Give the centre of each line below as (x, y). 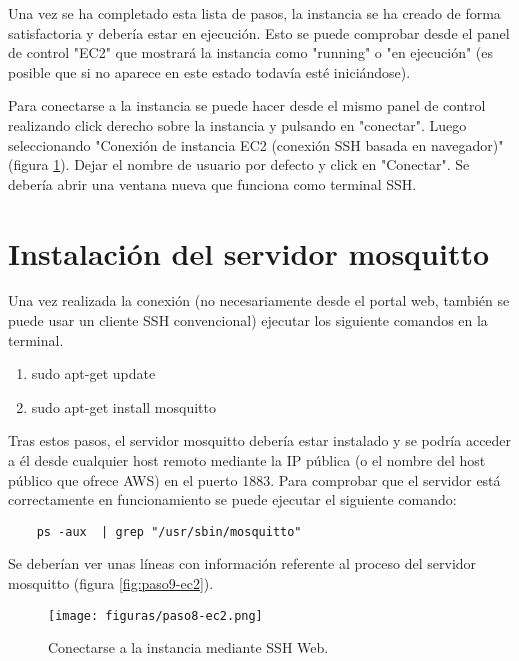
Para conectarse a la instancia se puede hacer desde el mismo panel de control (247, 105)
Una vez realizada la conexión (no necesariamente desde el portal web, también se (259, 300)
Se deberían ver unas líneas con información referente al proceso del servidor (242, 563)
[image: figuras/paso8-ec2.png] (155, 615)
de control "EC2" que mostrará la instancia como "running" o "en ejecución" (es (251, 52)
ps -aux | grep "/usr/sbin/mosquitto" (169, 531)
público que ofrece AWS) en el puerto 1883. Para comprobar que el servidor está (254, 479)
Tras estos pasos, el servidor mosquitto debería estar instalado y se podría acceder (260, 440)
